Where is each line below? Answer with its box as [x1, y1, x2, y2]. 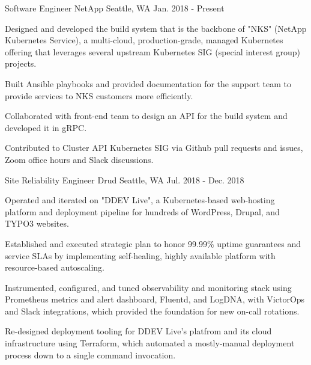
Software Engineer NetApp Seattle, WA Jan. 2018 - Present [5, 2, 225, 14]
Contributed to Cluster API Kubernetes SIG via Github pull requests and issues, [5, 141, 303, 154]
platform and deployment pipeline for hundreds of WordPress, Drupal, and [5, 205, 280, 218]
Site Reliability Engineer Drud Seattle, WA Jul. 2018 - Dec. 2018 [5, 173, 244, 186]
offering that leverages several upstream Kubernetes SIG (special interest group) [5, 45, 300, 58]
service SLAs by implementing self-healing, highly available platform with [5, 249, 276, 262]
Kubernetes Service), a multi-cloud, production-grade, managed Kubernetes [5, 34, 283, 46]
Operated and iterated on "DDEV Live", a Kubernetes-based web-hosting [5, 194, 275, 206]
